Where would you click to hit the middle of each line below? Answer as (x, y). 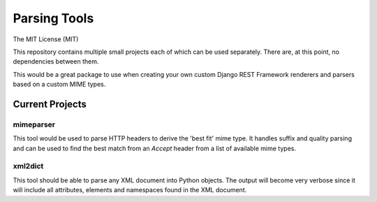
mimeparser (34, 124)
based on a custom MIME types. (59, 85)
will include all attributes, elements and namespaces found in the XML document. (130, 190)
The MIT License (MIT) (46, 39)
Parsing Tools (53, 18)
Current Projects (50, 104)
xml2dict (28, 166)
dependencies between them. (56, 62)
